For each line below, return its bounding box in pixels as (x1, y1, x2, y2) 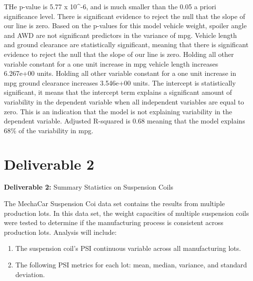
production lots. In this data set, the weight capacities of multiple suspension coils (4, 208, 249, 218)
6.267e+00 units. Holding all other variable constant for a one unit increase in (4, 68, 236, 78)
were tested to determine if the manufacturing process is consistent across (4, 217, 224, 228)
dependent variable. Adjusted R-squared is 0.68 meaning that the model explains (4, 116, 245, 126)
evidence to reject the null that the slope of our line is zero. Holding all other (4, 49, 234, 59)
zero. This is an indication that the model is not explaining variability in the (4, 106, 232, 116)
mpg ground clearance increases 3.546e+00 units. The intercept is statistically (4, 77, 236, 88)
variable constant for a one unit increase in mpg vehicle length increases (4, 58, 218, 69)
